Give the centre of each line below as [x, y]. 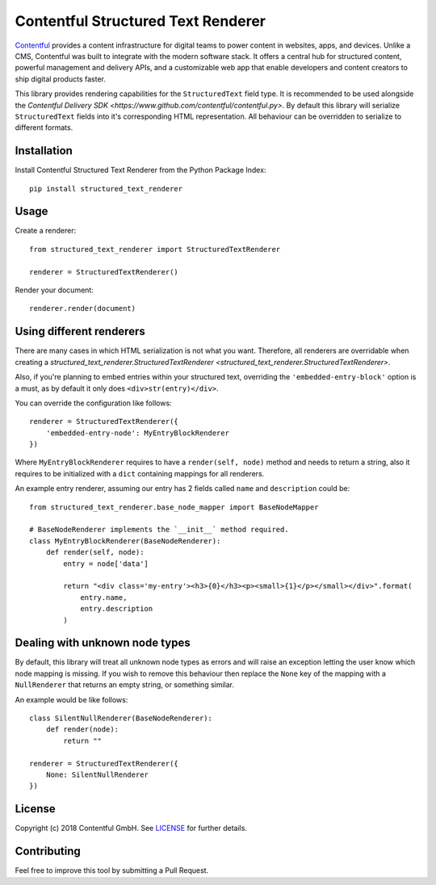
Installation [44, 151]
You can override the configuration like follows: [94, 403]
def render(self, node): [95, 552]
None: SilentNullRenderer [97, 774]
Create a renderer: [46, 231]
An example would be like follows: [71, 699]
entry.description [117, 609]
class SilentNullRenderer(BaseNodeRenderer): [121, 718]
